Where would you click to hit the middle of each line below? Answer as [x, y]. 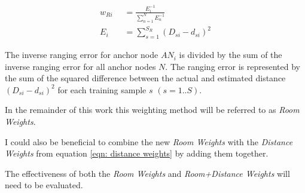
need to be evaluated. [44, 185]
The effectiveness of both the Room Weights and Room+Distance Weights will [147, 173]
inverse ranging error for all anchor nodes [80, 66]
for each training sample [102, 89]
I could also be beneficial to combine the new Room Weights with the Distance [149, 141]
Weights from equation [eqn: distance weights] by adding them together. [137, 153]
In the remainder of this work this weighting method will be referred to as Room [152, 110]
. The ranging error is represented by [233, 66]
